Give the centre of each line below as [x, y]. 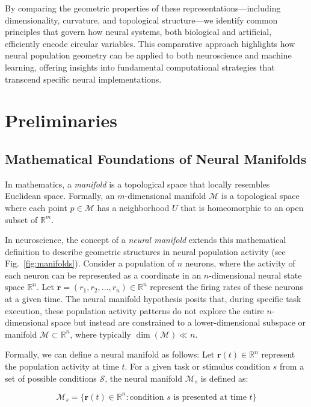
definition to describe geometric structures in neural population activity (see [145, 251]
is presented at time [210, 397]
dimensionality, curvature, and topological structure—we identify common [141, 20]
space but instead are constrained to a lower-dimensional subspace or [179, 322]
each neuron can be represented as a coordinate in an [103, 275]
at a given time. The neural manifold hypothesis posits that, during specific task [153, 299]
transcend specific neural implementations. [83, 79]
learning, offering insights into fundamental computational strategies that [140, 67]
